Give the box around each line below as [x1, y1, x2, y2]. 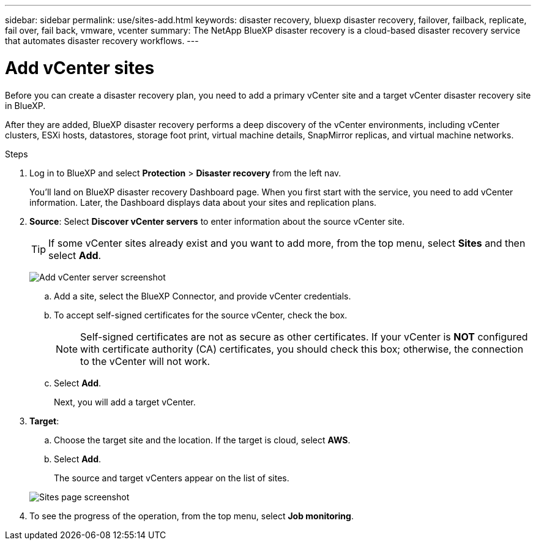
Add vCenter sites [5, 57, 155, 78]
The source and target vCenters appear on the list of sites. [54, 472, 289, 483]
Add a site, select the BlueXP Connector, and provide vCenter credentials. [54, 290, 351, 301]
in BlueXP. [5, 100, 46, 111]
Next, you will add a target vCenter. [54, 396, 196, 407]
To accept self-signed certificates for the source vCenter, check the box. [54, 309, 348, 320]
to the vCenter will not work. [80, 355, 210, 367]
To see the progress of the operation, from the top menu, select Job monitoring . [29, 510, 354, 521]
